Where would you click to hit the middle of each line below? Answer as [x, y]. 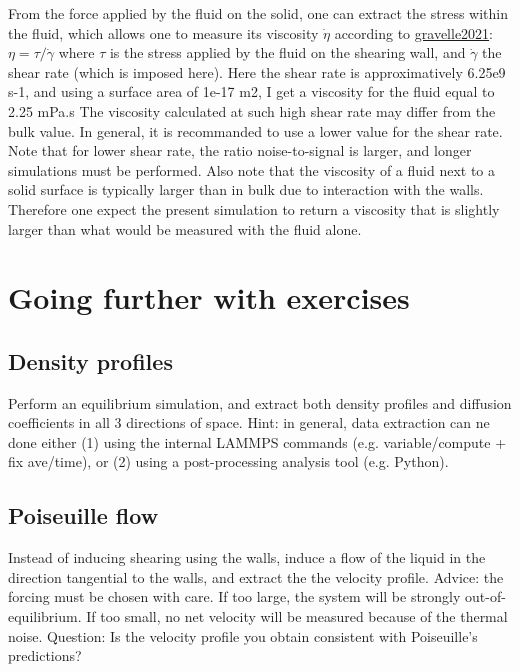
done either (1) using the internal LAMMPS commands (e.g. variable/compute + [257, 441]
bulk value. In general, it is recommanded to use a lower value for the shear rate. [255, 130]
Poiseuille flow [83, 515]
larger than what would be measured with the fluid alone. [185, 228]
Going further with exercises [209, 297]
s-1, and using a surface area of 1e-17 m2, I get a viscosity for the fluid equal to [251, 91]
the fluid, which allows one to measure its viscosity [163, 32]
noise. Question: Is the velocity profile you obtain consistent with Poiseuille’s [243, 635]
